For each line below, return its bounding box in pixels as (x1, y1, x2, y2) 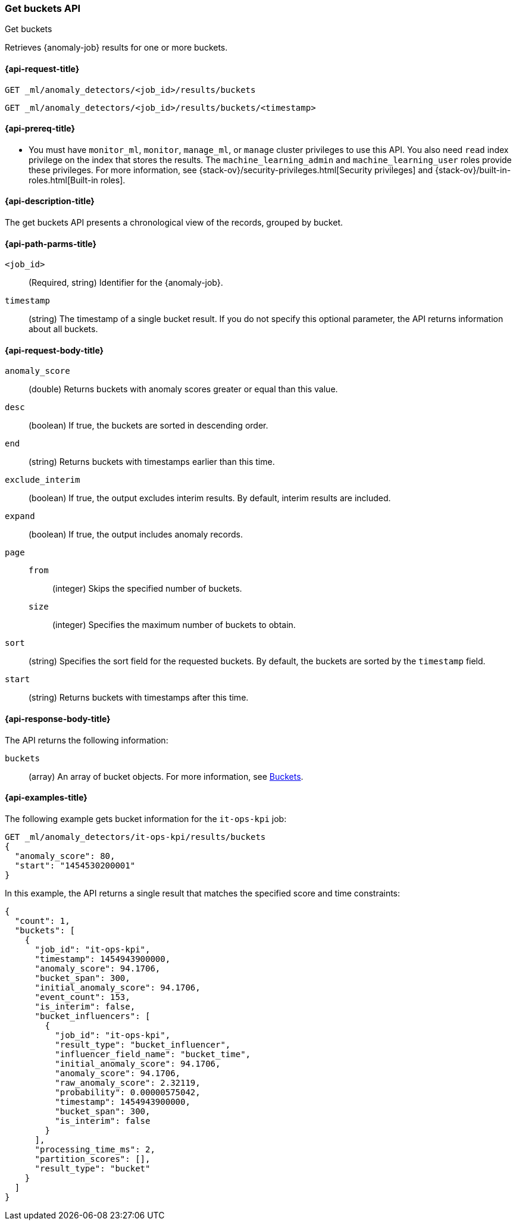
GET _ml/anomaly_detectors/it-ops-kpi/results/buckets (5, 832, 266, 842)
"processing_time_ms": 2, (35, 1144, 155, 1154)
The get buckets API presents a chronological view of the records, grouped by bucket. (5, 217, 343, 228)
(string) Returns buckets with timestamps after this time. (29, 692, 249, 703)
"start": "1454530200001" (14, 860, 136, 870)
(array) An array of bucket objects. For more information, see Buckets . (29, 771, 304, 782)
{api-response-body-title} (5, 714, 111, 724)
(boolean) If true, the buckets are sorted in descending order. (29, 420, 268, 431)
